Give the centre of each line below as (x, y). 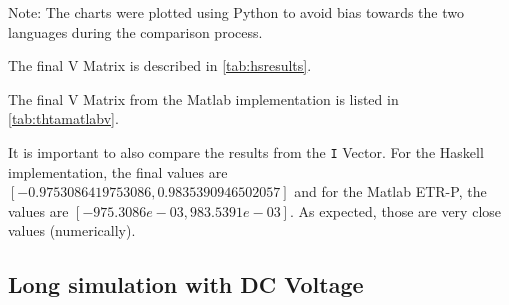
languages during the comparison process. (135, 31)
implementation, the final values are (118, 171)
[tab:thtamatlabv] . (63, 118)
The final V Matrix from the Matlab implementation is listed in (203, 98)
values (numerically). (72, 230)
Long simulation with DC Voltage (186, 284)
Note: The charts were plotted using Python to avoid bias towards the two (236, 12)
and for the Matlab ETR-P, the (390, 191)
